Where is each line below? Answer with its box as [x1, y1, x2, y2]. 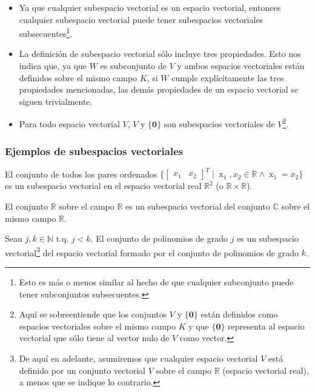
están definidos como [201, 308, 278, 321]
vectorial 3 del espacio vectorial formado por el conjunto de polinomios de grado [5, 244, 299, 259]
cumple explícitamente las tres [171, 71, 284, 84]
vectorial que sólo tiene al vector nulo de [19, 331, 170, 344]
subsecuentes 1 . [19, 25, 73, 39]
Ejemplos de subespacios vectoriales [5, 143, 184, 158]
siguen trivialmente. [19, 95, 93, 107]
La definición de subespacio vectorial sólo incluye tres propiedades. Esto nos [19, 47, 301, 60]
